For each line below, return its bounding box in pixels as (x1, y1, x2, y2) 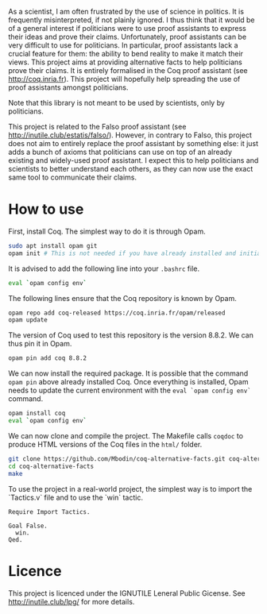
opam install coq (8, 409, 66, 418)
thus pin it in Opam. (8, 339, 72, 349)
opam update (8, 316, 48, 324)
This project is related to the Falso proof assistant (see (8, 122, 187, 131)
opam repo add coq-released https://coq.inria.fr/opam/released (8, 309, 226, 317)
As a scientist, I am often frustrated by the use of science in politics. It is (8, 7, 245, 16)
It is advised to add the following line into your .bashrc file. (8, 264, 200, 273)
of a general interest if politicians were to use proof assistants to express (8, 24, 246, 33)
